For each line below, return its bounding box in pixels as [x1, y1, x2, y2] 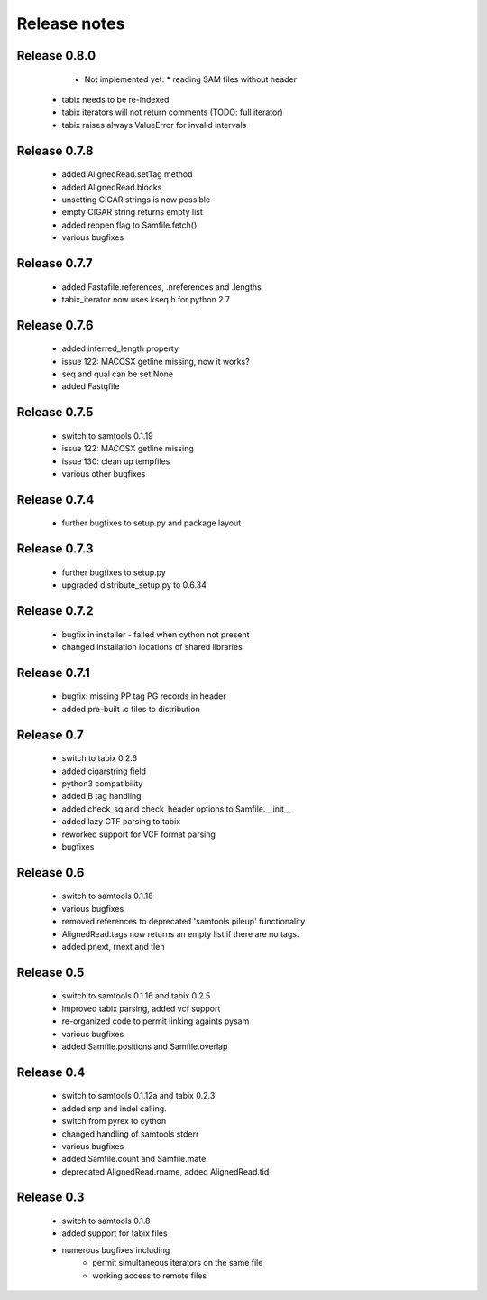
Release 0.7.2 [16, 603, 94, 618]
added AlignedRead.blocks [61, 181, 162, 192]
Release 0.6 [16, 865, 85, 880]
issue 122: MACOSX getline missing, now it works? [61, 356, 250, 367]
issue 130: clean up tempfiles [61, 456, 170, 467]
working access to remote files [92, 1269, 207, 1281]
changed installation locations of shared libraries [61, 642, 243, 653]
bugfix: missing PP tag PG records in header [61, 691, 226, 701]
